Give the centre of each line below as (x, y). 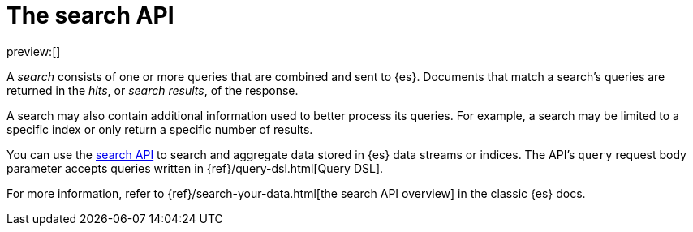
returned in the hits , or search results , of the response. (153, 90)
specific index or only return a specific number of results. (160, 129)
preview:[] (34, 51)
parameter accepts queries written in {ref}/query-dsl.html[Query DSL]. (195, 168)
